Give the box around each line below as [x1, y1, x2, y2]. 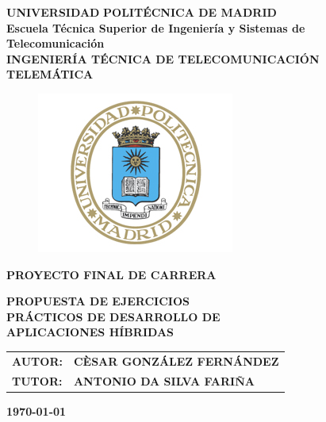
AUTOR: [12, 352, 63, 369]
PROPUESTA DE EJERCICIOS [6, 293, 190, 309]
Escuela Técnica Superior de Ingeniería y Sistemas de [6, 19, 305, 36]
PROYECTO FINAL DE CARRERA [6, 266, 217, 282]
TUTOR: [12, 372, 63, 389]
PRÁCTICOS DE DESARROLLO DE [6, 308, 221, 324]
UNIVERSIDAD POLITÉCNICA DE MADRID [6, 4, 277, 20]
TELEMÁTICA [6, 66, 94, 82]
